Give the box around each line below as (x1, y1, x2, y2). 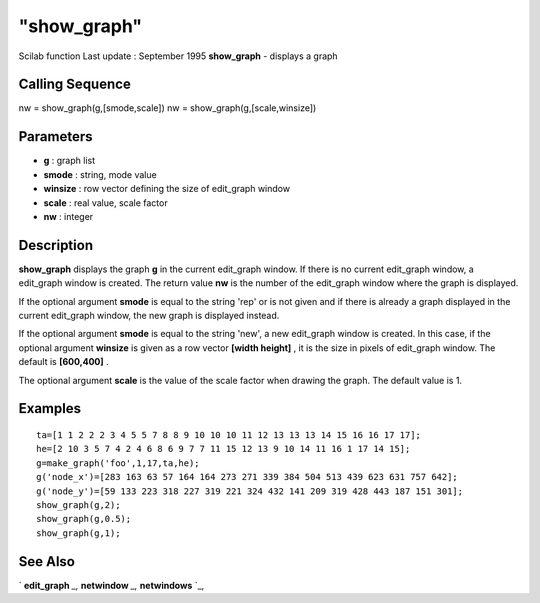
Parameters (18, 128, 93, 145)
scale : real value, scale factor (43, 196, 169, 209)
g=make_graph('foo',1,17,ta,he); (36, 457, 200, 469)
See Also (18, 553, 75, 570)
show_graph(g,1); (36, 527, 121, 539)
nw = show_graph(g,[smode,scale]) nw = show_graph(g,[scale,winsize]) (18, 102, 317, 114)
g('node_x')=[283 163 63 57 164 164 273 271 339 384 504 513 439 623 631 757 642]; (36, 471, 459, 483)
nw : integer (43, 210, 94, 222)
